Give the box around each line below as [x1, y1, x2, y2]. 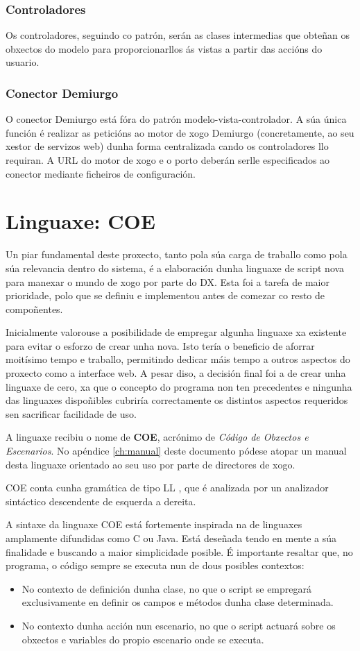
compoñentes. [6, 301, 63, 316]
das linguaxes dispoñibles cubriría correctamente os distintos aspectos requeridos [6, 393, 348, 407]
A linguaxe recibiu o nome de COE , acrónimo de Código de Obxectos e [6, 430, 309, 444]
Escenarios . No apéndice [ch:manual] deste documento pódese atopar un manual [6, 443, 347, 458]
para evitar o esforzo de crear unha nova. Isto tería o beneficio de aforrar [6, 338, 315, 353]
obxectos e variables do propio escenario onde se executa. [22, 632, 264, 646]
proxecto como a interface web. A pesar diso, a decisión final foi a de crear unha [6, 366, 346, 380]
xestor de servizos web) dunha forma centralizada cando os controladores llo [6, 139, 329, 153]
